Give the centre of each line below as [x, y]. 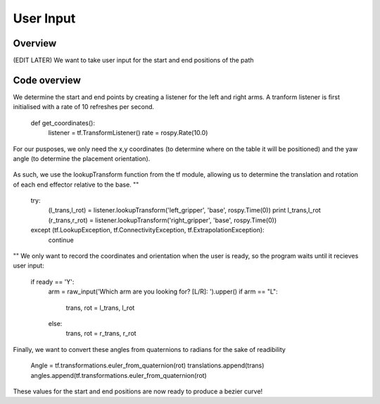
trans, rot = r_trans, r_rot [101, 334]
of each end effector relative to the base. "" [76, 184]
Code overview [47, 80]
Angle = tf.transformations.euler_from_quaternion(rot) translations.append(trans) [147, 365]
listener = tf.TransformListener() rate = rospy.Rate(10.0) [128, 133]
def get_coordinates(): [63, 122]
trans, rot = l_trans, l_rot [100, 308]
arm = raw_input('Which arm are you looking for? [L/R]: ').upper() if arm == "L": [163, 291]
